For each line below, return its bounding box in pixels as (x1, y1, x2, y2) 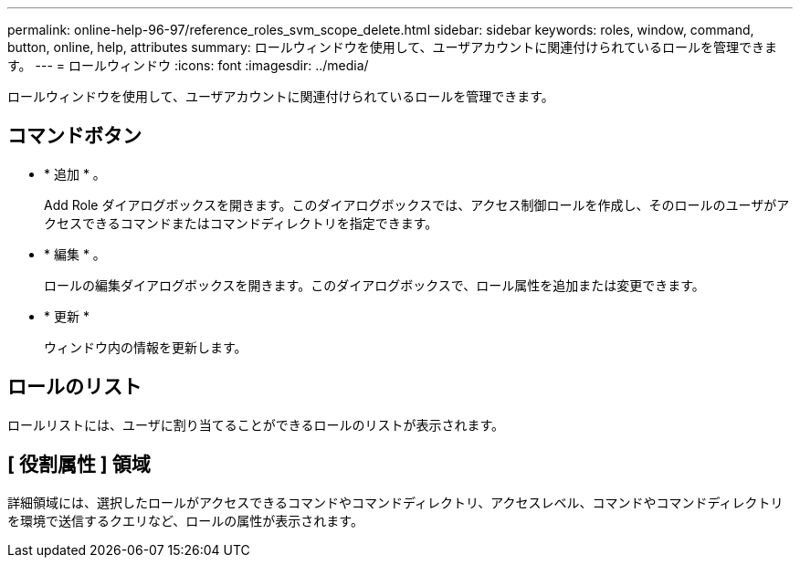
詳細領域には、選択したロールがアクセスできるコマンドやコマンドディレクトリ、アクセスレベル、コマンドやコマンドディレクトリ (7, 494, 784, 510)
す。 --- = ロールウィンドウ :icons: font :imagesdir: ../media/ (7, 58, 369, 73)
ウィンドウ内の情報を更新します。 (44, 339, 247, 355)
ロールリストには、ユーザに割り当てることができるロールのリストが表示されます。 (7, 416, 505, 433)
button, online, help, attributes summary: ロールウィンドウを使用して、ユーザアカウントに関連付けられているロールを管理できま (7, 39, 777, 55)
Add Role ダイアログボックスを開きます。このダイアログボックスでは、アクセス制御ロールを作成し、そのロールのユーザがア (44, 196, 790, 213)
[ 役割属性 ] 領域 (7, 453, 151, 476)
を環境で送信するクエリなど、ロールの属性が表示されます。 (7, 512, 363, 528)
